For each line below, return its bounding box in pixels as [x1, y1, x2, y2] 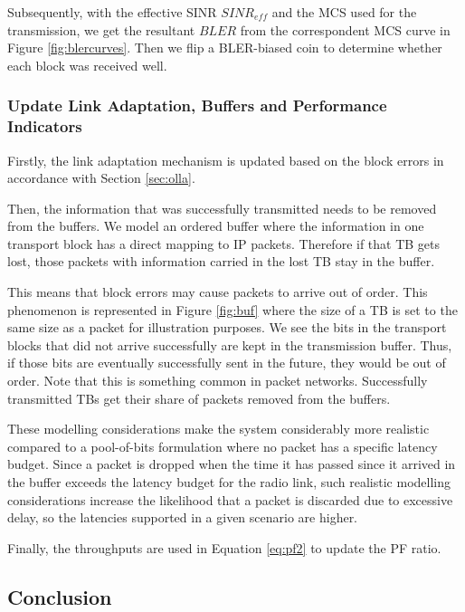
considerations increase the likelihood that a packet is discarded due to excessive [7, 490, 453, 509]
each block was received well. [7, 55, 167, 74]
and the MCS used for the [271, 3, 417, 21]
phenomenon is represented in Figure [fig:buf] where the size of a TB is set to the [7, 300, 458, 319]
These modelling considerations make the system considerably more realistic [7, 419, 430, 438]
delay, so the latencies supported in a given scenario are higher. [7, 508, 358, 527]
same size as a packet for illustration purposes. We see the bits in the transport [7, 318, 447, 337]
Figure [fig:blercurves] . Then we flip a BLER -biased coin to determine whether [7, 38, 442, 57]
